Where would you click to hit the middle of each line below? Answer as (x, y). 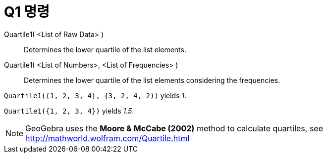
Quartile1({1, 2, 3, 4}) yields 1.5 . (69, 111)
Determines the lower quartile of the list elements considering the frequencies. (152, 80)
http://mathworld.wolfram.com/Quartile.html (108, 138)
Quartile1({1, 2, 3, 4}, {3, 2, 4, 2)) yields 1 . (95, 95)
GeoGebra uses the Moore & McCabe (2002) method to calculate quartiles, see (174, 128)
